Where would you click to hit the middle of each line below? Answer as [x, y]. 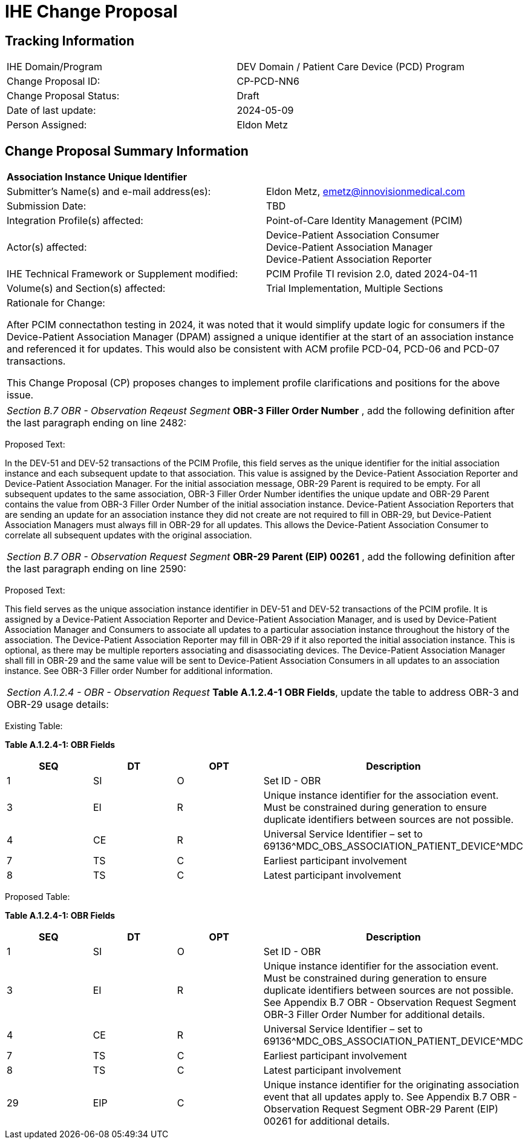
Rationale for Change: [56, 303]
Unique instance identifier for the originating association [391, 1085]
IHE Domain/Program [54, 67]
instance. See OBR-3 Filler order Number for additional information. [139, 671]
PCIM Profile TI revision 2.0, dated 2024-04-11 [372, 274]
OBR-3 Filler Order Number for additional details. [374, 1015]
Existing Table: [34, 726]
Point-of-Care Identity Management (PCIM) [364, 221]
